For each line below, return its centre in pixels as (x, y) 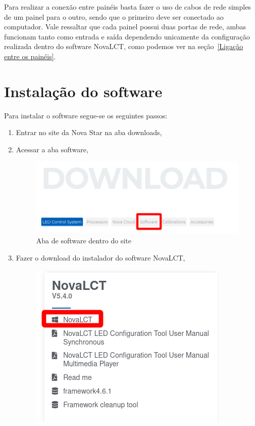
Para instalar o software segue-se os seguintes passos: (86, 115)
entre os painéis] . (30, 56)
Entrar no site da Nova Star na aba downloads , (89, 132)
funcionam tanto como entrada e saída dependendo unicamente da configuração (127, 36)
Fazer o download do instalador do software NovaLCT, (100, 257)
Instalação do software (83, 91)
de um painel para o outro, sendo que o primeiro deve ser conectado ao (114, 16)
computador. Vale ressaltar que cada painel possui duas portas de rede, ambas (125, 27)
